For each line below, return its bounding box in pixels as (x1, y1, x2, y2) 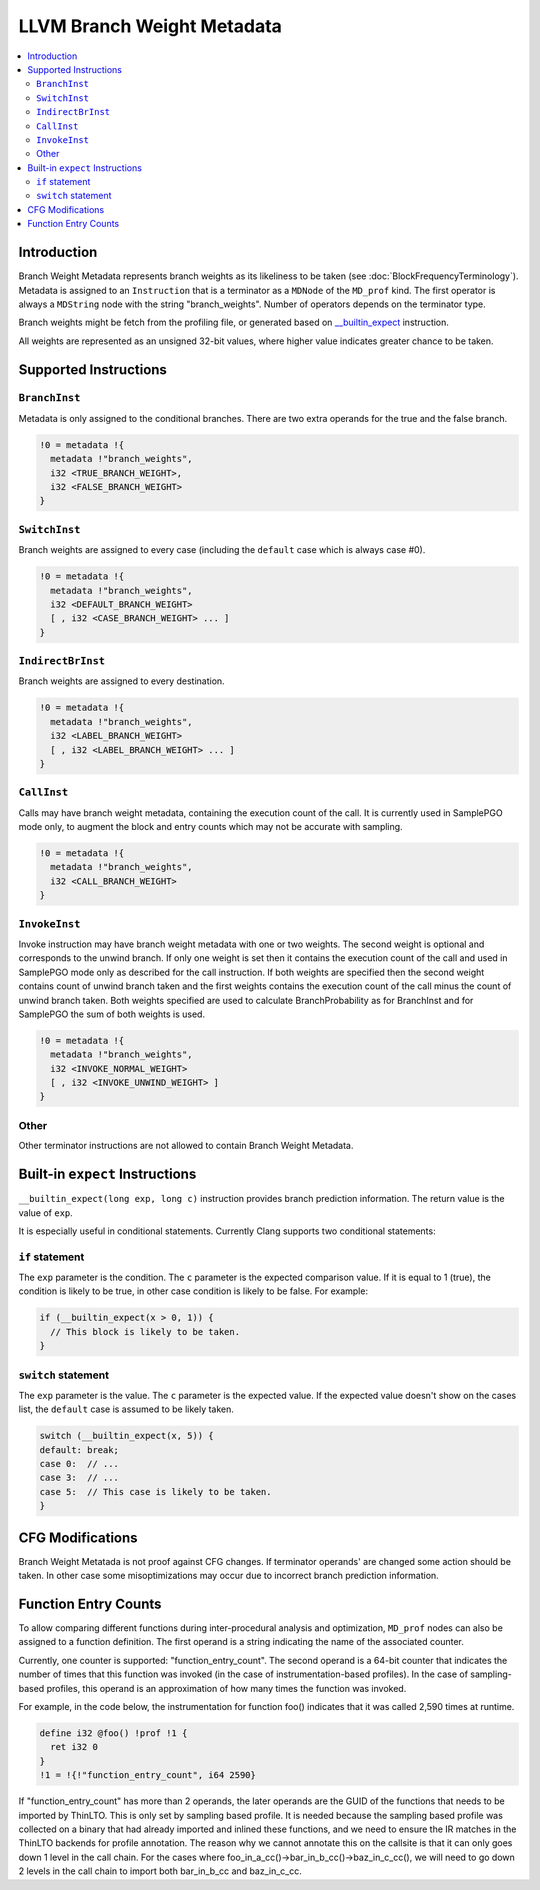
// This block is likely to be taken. (50, 1326, 240, 1337)
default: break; (39, 1444, 120, 1455)
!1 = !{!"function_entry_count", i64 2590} (39, 1770, 257, 1781)
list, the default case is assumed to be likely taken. (18, 1403, 235, 1415)
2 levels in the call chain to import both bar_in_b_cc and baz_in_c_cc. (18, 1865, 302, 1877)
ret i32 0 (50, 1741, 99, 1753)
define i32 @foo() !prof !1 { (39, 1728, 188, 1739)
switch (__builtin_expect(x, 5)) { (39, 1430, 214, 1442)
